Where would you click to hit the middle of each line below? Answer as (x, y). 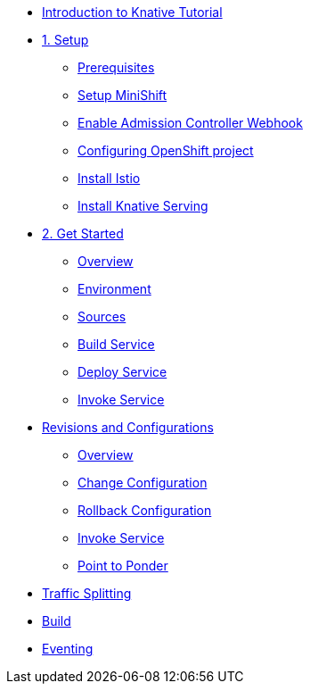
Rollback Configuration (145, 510)
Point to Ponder (123, 566)
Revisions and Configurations (128, 427)
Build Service (116, 344)
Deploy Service (122, 372)
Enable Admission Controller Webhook (190, 123)
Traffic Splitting (87, 593)
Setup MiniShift (122, 95)
